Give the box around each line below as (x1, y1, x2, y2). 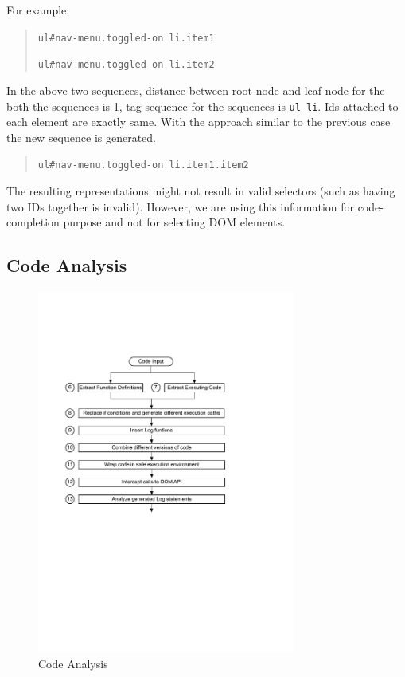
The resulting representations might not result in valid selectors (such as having (6, 183, 395, 199)
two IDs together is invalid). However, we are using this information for (6, 198, 355, 215)
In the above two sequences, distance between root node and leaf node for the (6, 81, 385, 98)
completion (6, 214, 60, 230)
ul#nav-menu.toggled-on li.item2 (37, 59, 215, 71)
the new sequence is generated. (6, 128, 156, 145)
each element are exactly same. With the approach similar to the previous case (6, 113, 391, 130)
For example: (6, 2, 70, 18)
